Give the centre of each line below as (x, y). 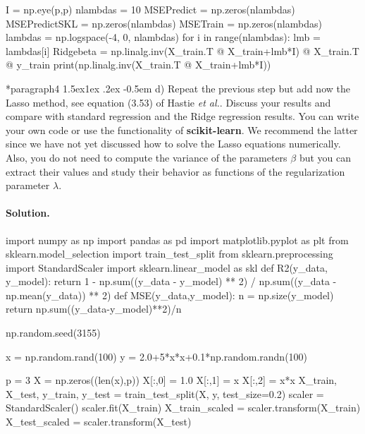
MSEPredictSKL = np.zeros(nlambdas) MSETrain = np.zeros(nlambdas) (164, 23)
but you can (325, 157)
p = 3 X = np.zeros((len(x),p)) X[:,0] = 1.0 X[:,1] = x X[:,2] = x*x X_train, (171, 380)
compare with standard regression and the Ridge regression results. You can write (182, 116)
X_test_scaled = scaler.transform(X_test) (99, 422)
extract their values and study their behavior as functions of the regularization (175, 171)
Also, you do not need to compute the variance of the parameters (147, 157)
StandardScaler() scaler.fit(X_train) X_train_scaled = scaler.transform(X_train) (183, 408)
